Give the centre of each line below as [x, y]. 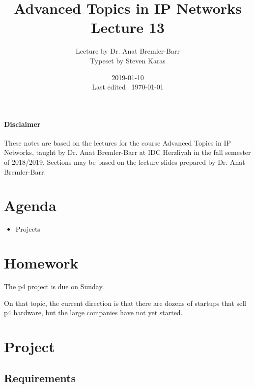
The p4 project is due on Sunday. [54, 286]
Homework [41, 263]
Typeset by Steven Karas [128, 60]
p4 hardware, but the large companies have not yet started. [93, 313]
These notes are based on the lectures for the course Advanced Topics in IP [117, 142]
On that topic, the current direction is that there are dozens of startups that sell [125, 303]
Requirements [40, 377]
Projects [28, 229]
